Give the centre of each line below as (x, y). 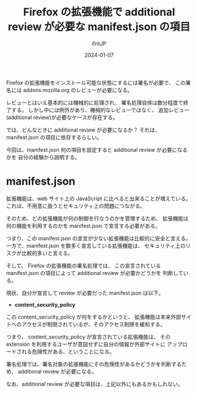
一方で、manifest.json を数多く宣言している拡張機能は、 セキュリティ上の (96, 245)
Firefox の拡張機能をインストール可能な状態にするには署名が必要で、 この (96, 83)
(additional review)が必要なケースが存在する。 (62, 117)
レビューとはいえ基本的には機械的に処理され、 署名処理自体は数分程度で (95, 102)
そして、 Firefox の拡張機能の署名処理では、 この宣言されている (83, 266)
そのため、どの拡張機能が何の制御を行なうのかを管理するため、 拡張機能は (97, 218)
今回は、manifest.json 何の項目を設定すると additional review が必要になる (97, 150)
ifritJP (99, 43)
